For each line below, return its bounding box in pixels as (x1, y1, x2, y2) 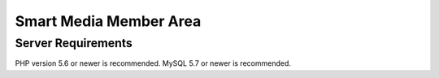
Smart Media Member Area (15, 12, 202, 30)
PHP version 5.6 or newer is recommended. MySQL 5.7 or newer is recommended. (15, 58, 292, 68)
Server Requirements (15, 36, 133, 50)
